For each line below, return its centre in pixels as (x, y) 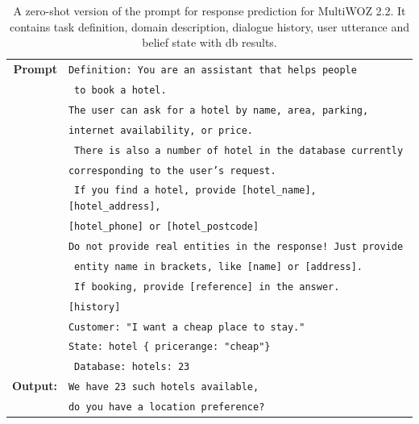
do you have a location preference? (166, 407)
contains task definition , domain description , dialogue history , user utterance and (209, 26)
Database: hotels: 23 (132, 367)
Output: (35, 386)
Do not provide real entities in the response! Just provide (236, 246)
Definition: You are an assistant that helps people (212, 71)
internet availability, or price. (161, 130)
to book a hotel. (120, 90)
